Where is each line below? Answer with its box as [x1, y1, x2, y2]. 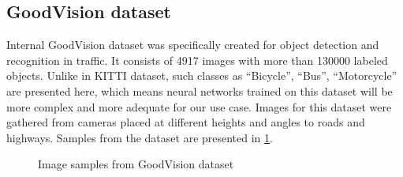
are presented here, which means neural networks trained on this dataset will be [6, 82, 393, 99]
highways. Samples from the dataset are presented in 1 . [6, 129, 273, 145]
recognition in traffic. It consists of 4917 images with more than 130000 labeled [6, 51, 388, 68]
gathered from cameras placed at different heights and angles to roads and [6, 114, 365, 130]
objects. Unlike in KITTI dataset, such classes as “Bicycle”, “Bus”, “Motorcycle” [6, 67, 397, 84]
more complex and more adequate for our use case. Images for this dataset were [6, 98, 392, 115]
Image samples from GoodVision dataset [38, 156, 234, 172]
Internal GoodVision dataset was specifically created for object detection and [6, 36, 379, 53]
